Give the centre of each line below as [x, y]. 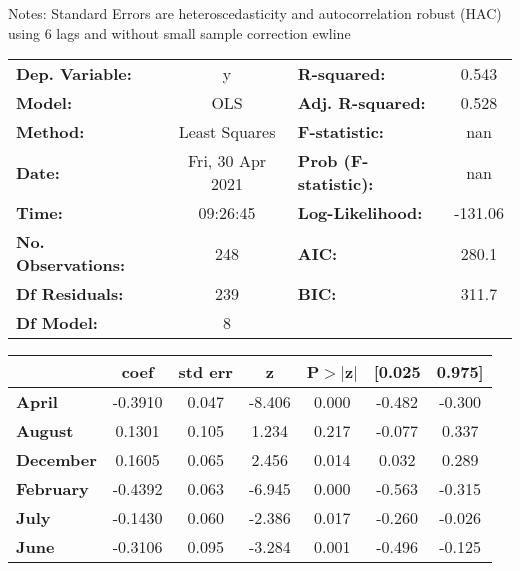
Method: [50, 132]
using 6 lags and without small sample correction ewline [179, 32]
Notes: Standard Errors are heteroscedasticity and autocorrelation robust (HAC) [255, 13]
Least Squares [227, 132]
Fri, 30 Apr [227, 161]
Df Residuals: [70, 294]
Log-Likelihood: [360, 213]
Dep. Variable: [74, 74]
